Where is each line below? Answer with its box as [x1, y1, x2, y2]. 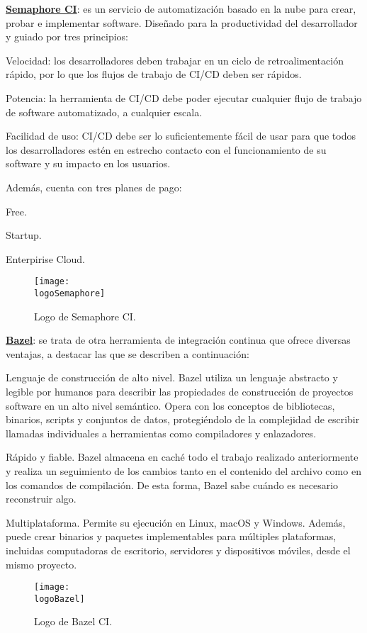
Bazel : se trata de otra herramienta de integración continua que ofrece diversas [6, 332, 351, 347]
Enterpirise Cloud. [6, 251, 85, 266]
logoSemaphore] [34, 288, 106, 298]
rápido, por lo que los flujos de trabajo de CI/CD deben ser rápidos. [6, 67, 302, 82]
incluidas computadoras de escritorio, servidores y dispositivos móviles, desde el [6, 542, 351, 557]
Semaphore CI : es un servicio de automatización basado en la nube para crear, [6, 1, 356, 16]
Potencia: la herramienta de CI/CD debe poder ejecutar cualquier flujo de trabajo [6, 90, 362, 105]
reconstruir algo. [6, 491, 77, 506]
